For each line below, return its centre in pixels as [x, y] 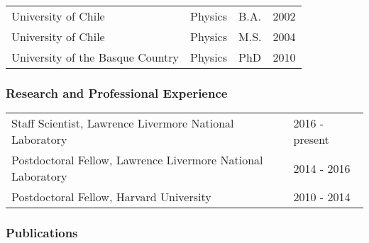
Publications [42, 233]
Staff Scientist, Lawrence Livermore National [123, 123]
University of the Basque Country [95, 57]
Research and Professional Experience [117, 92]
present [311, 140]
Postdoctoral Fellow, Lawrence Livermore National [137, 160]
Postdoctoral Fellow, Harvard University [111, 197]
